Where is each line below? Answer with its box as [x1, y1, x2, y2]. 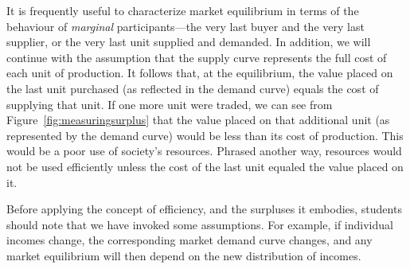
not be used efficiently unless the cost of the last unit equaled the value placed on [6, 158, 404, 174]
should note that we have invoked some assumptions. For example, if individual [6, 216, 393, 232]
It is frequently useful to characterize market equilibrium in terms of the [6, 2, 359, 18]
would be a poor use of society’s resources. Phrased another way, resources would [6, 142, 402, 159]
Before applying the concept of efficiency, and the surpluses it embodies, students [6, 201, 402, 217]
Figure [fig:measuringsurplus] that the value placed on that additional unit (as [6, 111, 390, 128]
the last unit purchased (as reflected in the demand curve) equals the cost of [6, 80, 379, 96]
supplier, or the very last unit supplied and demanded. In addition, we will [6, 33, 371, 50]
